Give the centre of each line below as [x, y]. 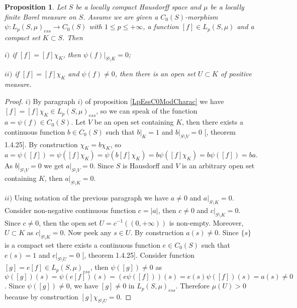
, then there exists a [213, 122]
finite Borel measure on [40, 16]
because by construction [41, 296]
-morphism [202, 16]
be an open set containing [134, 122]
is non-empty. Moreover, [206, 222]
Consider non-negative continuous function [70, 210]
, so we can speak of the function [147, 111]
